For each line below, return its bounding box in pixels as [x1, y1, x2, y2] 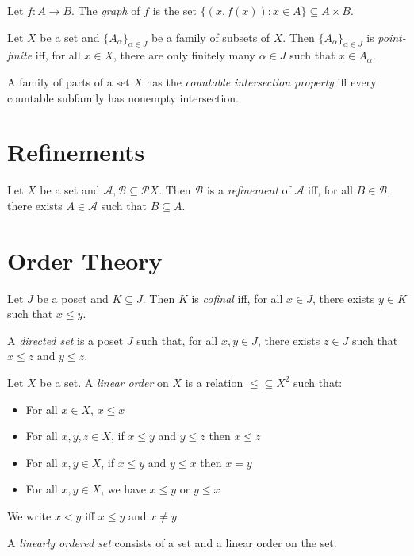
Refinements [7, 136, 145, 168]
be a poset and [36, 290, 109, 306]
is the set [152, 2, 197, 18]
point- [378, 29, 406, 45]
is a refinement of [206, 182, 291, 198]
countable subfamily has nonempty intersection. [7, 89, 239, 105]
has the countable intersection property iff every [146, 73, 377, 90]
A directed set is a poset [7, 332, 124, 348]
